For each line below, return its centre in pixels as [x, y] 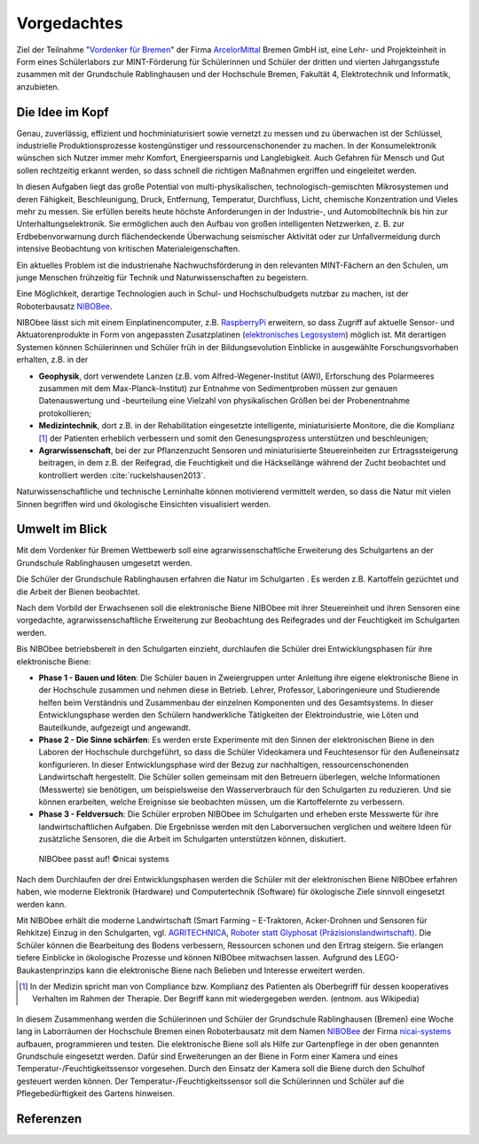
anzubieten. [38, 86]
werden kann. [41, 904]
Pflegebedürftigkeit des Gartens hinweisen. [95, 1093]
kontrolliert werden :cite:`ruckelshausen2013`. [122, 475]
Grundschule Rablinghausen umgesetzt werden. [104, 562]
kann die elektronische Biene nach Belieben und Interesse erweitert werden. [225, 970]
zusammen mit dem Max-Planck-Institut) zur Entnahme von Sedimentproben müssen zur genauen [218, 388]
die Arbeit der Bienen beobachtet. [79, 592]
